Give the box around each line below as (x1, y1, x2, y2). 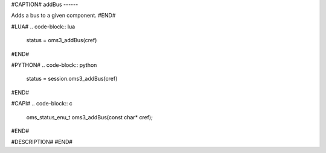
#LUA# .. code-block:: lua (11, 23, 75, 30)
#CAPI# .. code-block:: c (11, 100, 72, 107)
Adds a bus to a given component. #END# (11, 12, 116, 19)
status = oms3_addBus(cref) (26, 37, 97, 44)
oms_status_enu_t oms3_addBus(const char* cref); (26, 113, 153, 120)
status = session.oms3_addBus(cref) (26, 75, 118, 83)
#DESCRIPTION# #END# (11, 139, 72, 146)
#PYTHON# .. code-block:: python (11, 61, 97, 69)
